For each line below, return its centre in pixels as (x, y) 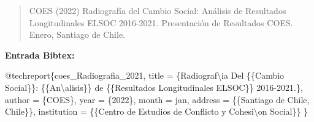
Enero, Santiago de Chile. (77, 34)
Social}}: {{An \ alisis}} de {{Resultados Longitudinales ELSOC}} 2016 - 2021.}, (154, 87)
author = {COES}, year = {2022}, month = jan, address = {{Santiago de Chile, (157, 99)
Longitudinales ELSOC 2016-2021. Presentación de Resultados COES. (161, 22)
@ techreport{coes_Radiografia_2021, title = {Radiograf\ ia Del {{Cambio (145, 75)
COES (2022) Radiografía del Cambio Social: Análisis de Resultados (158, 10)
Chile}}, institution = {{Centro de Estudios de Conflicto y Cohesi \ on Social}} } (157, 111)
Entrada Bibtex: (40, 55)
